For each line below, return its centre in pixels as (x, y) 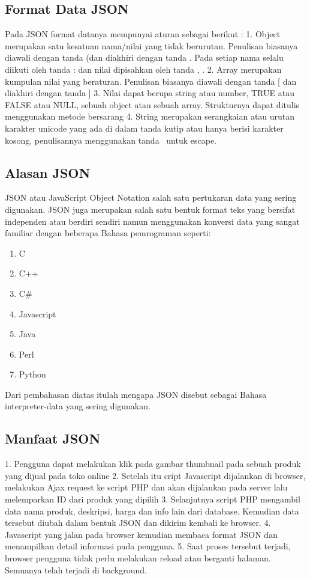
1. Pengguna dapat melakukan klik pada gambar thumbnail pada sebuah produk (153, 464)
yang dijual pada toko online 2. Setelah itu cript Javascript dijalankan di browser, (155, 475)
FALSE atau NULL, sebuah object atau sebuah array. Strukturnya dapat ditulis (152, 104)
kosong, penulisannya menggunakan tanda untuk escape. (111, 140)
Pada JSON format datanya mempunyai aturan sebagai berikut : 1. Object (143, 34)
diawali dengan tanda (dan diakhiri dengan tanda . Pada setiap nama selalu (144, 57)
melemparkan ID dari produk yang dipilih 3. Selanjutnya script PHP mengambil (153, 499)
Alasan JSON (48, 172)
